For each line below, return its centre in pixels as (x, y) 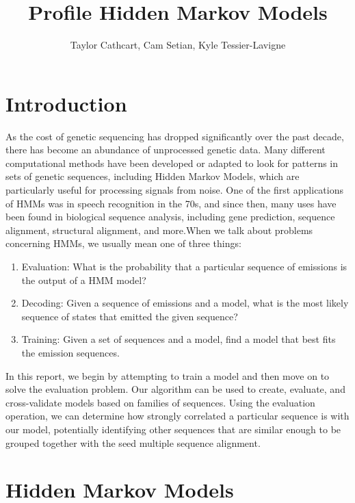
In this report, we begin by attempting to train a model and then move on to (168, 375)
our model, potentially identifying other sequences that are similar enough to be (173, 429)
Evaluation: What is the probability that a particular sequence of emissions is (184, 266)
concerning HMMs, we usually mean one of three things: (123, 243)
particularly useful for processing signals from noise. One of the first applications (175, 190)
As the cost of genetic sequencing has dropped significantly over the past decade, (175, 136)
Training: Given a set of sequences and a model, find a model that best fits (179, 339)
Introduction (66, 103)
